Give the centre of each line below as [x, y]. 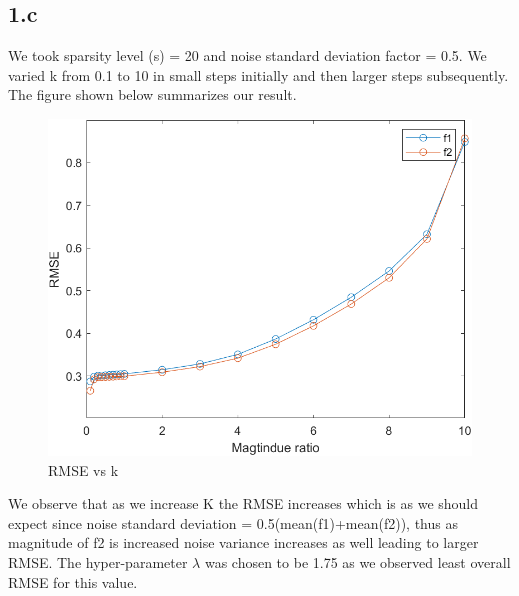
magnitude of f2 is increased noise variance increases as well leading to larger [243, 542]
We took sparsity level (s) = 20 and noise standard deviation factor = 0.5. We [247, 55]
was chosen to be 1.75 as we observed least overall [357, 561]
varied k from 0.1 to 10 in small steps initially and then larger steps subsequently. [258, 74]
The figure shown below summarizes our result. [152, 94]
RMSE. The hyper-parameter [98, 561]
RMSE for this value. [73, 581]
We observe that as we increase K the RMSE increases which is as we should [243, 503]
